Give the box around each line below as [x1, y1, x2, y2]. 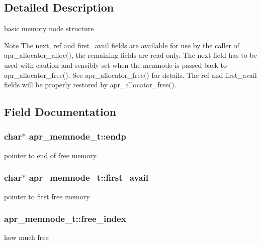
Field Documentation [4, 104, 117, 119]
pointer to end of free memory [4, 150, 97, 160]
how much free [4, 232, 49, 242]
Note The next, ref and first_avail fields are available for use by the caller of [4, 40, 239, 50]
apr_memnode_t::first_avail [29, 171, 148, 184]
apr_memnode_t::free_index [4, 212, 126, 225]
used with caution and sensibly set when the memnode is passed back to [4, 59, 227, 70]
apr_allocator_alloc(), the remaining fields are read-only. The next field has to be [4, 50, 257, 60]
